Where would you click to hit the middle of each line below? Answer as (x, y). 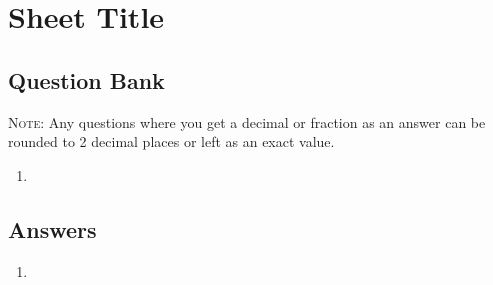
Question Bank (86, 79)
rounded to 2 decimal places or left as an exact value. (171, 141)
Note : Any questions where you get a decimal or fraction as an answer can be (247, 121)
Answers (52, 228)
